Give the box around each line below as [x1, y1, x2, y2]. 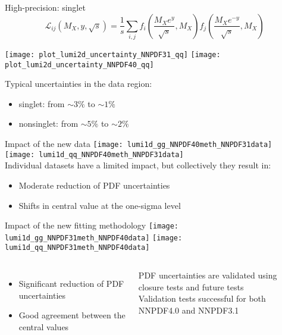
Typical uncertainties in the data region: [5, 77, 152, 90]
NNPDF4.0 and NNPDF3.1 [138, 303, 239, 316]
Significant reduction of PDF [18, 277, 124, 290]
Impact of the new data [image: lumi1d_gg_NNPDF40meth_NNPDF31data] [5, 137, 272, 150]
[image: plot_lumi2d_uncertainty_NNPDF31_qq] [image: [5, 50, 221, 59]
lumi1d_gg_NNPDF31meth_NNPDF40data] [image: [5, 233, 183, 242]
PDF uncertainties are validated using [138, 269, 277, 281]
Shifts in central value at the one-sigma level [18, 199, 181, 211]
